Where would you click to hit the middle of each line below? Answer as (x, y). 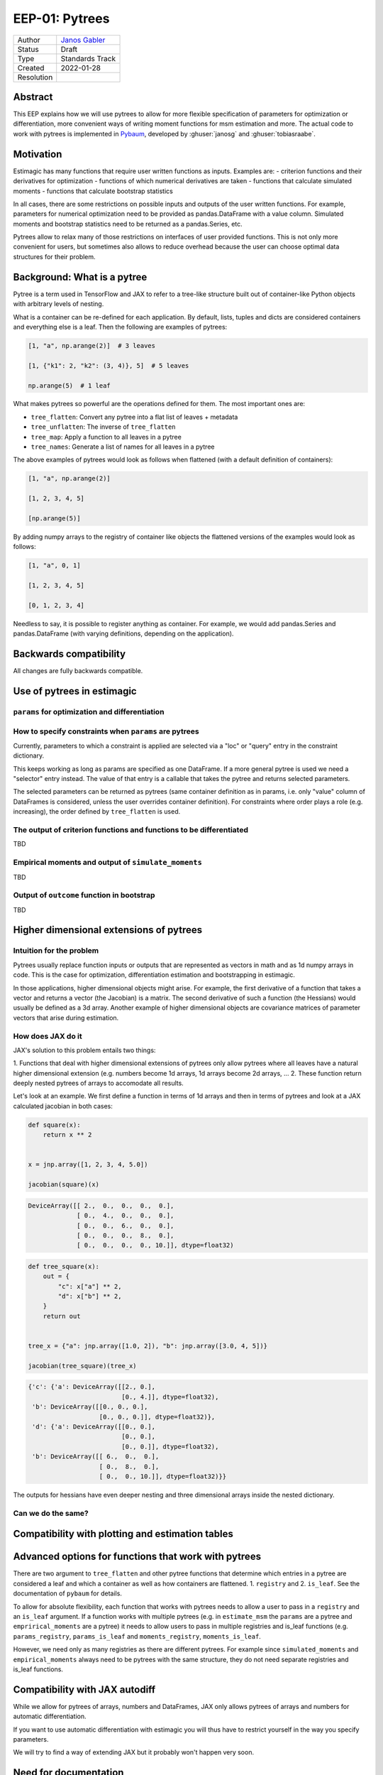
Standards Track (88, 58)
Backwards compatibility (70, 654)
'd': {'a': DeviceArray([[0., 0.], (94, 1426)
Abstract (33, 97)
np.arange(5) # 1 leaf (70, 386)
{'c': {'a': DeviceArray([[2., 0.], (92, 1387)
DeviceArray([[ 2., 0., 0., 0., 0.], (101, 1206)
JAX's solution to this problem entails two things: (84, 1050)
